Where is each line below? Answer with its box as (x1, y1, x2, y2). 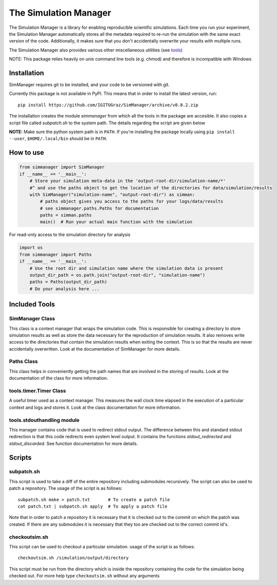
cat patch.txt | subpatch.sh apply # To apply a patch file (18, 504, 167, 509)
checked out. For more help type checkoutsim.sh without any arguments (9, 573, 160, 579)
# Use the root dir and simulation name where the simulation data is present (29, 265, 224, 271)
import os (19, 245, 43, 251)
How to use (9, 148, 44, 157)
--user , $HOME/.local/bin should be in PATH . (9, 136, 107, 141)
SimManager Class (9, 315, 55, 322)
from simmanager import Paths (19, 252, 92, 257)
